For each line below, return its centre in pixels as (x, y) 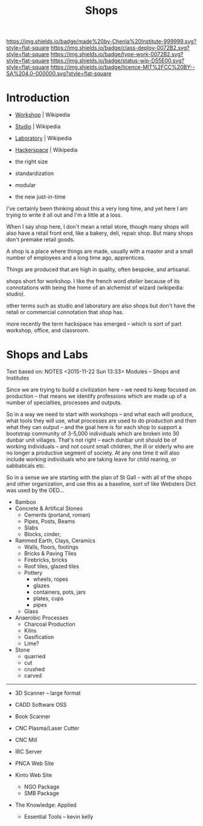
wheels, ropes (50, 579)
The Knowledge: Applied (46, 805)
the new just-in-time (40, 197)
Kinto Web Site (34, 775)
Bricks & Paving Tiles (50, 554)
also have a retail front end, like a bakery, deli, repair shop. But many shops (100, 233)
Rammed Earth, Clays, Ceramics (55, 541)
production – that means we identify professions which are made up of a (96, 396)
